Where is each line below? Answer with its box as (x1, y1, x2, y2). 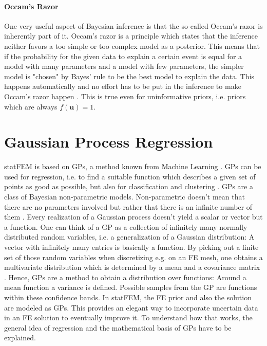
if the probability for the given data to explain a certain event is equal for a (4, 50, 242, 61)
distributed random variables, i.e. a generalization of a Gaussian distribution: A (4, 231, 255, 242)
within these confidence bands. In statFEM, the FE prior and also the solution (4, 292, 252, 302)
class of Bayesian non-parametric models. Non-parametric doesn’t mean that (4, 191, 245, 202)
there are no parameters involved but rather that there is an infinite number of (4, 201, 253, 212)
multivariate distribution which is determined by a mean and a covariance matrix (4, 262, 260, 272)
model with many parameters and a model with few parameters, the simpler (4, 61, 244, 71)
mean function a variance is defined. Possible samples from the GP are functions (4, 282, 257, 293)
